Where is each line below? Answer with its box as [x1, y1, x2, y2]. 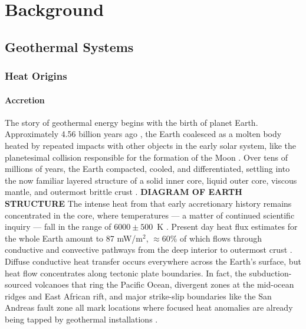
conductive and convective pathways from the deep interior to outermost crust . [5, 243, 292, 256]
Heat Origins [5, 69, 67, 83]
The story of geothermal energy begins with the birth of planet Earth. [5, 116, 258, 128]
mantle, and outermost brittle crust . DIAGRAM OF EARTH [5, 185, 242, 198]
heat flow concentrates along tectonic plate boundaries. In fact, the [5, 266, 246, 279]
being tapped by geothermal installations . [5, 312, 158, 325]
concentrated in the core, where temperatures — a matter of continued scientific [5, 209, 295, 221]
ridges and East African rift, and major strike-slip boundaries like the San [5, 289, 272, 302]
